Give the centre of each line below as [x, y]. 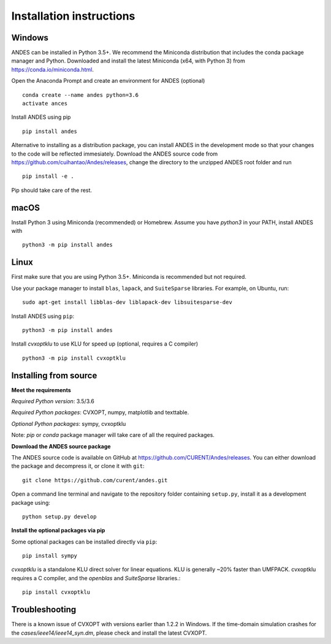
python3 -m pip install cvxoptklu [74, 358]
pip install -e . [48, 176]
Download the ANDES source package [61, 446]
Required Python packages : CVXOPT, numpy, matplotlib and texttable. [100, 412]
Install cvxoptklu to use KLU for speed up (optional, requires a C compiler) [105, 344]
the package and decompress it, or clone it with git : [78, 466]
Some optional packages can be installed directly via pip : [84, 542]
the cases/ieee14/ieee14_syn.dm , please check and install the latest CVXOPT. [109, 633]
